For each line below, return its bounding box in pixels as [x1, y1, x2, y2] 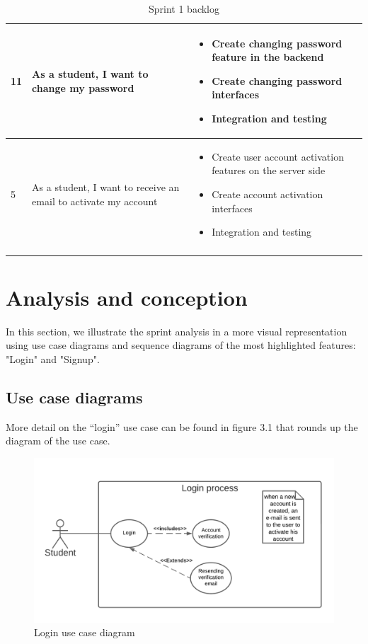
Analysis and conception [6, 282, 248, 311]
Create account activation [212, 187, 323, 201]
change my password [32, 80, 134, 95]
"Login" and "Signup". [6, 351, 100, 366]
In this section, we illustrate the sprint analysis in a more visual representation [6, 323, 347, 338]
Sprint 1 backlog [148, 1, 219, 16]
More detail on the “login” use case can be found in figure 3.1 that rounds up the [6, 419, 358, 434]
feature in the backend [212, 50, 324, 64]
